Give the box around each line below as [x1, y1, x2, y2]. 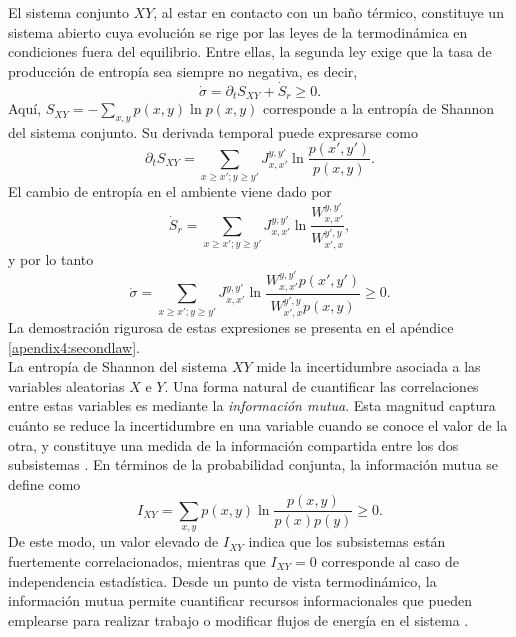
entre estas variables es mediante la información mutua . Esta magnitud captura [8, 395, 496, 416]
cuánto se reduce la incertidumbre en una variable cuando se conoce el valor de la [8, 415, 508, 436]
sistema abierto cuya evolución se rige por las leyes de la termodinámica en [8, 21, 468, 42]
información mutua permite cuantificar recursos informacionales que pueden [8, 590, 473, 611]
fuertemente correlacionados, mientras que [8, 550, 266, 571]
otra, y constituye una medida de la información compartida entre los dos [8, 434, 459, 455]
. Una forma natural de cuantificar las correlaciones [164, 375, 479, 396]
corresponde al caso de [321, 550, 459, 571]
